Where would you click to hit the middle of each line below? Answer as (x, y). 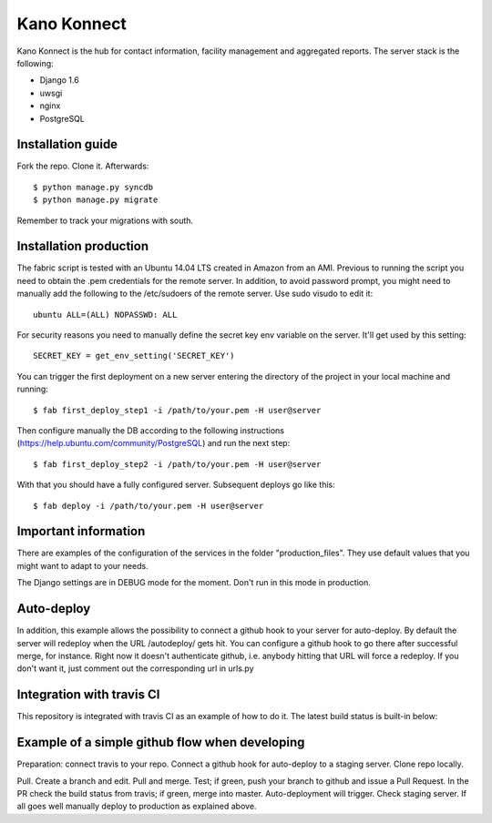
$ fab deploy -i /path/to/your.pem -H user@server (149, 506)
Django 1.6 (59, 80)
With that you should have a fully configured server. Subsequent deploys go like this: (176, 485)
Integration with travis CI (88, 695)
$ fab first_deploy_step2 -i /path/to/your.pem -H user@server (177, 464)
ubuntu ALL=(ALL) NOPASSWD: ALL (105, 315)
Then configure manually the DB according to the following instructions (150, 431)
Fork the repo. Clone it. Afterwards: (83, 166)
